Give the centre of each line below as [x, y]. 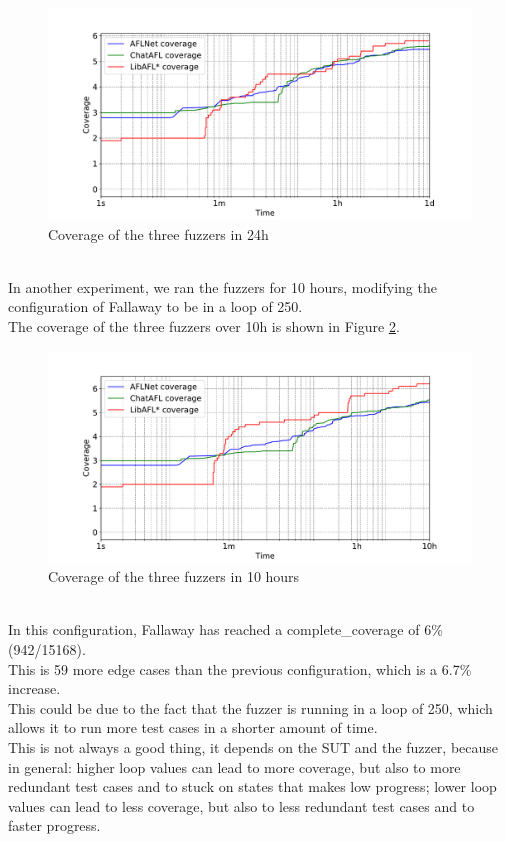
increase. [34, 688]
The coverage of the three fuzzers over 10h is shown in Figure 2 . [204, 325]
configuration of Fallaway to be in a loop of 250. [155, 306]
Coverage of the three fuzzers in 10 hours [174, 576]
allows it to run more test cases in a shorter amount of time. [193, 727]
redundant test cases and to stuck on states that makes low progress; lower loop [252, 786]
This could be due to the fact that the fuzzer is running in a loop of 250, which [250, 707]
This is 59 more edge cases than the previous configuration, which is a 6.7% [240, 668]
